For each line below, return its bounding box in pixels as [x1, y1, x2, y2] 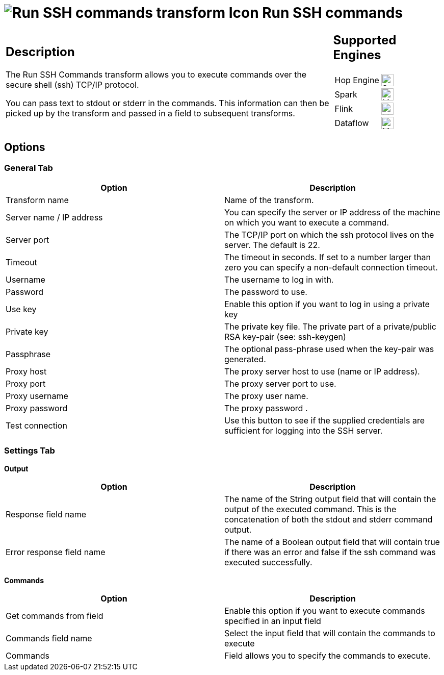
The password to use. [224, 286, 307, 297]
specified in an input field [224, 615, 321, 626]
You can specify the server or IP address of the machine [224, 207, 440, 217]
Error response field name [6, 546, 106, 557]
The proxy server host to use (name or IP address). [224, 366, 420, 377]
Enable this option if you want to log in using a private [224, 298, 430, 309]
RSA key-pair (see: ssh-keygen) [224, 331, 346, 342]
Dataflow [334, 117, 369, 128]
